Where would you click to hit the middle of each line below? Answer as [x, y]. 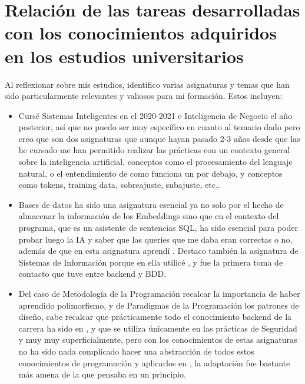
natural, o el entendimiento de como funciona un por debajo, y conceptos [150, 173]
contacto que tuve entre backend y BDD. [92, 274]
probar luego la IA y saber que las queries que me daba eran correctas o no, [155, 239]
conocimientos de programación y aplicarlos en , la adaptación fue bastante [154, 363]
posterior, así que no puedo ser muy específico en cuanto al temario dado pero [159, 127]
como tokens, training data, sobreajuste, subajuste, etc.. [119, 185]
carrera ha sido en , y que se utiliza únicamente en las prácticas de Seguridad [158, 328]
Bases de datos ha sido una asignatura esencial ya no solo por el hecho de [151, 204]
